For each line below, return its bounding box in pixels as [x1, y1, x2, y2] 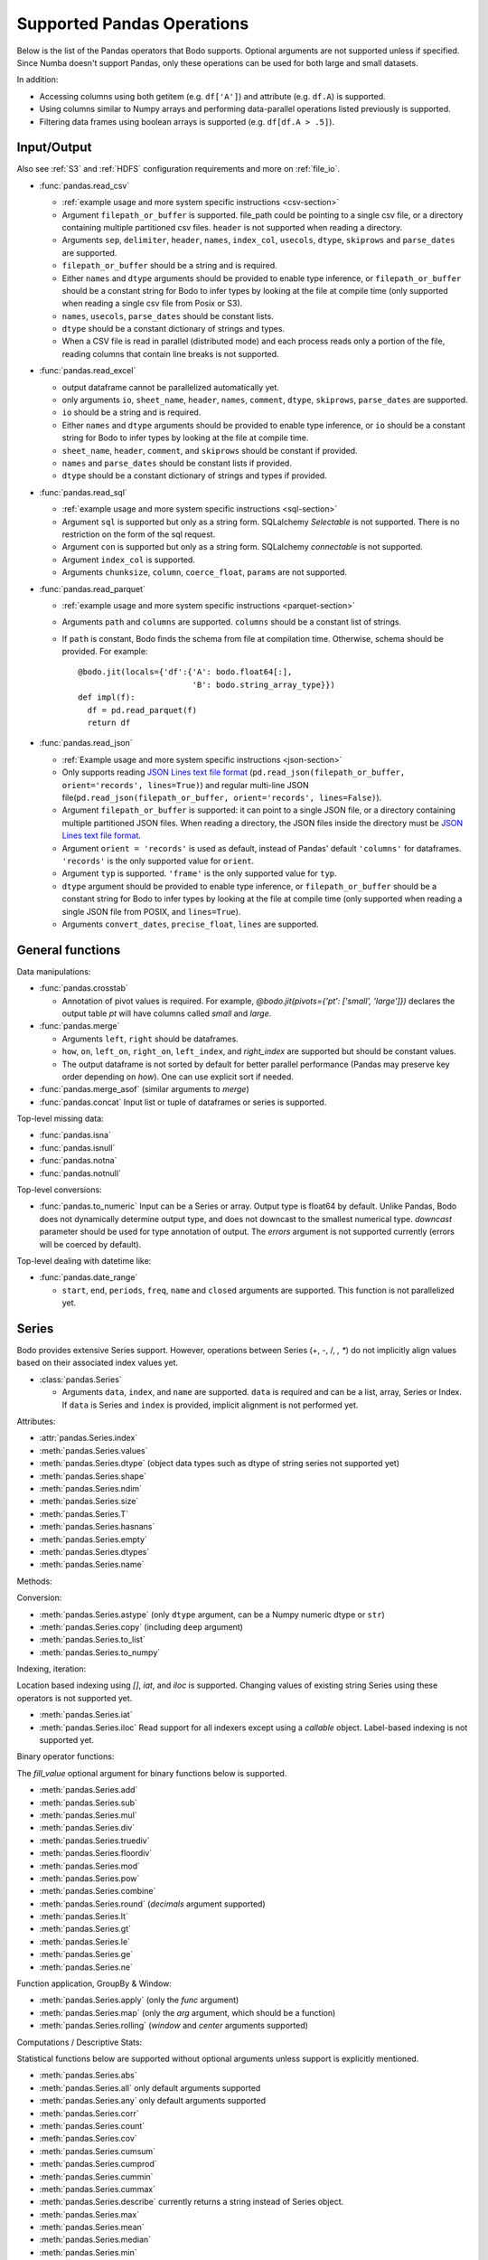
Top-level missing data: [16, 1113, 104, 1125]
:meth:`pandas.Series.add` [39, 1784, 138, 1795]
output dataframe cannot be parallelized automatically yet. [61, 381, 280, 392]
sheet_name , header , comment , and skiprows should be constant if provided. [61, 445, 358, 456]
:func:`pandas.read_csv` [39, 180, 130, 191]
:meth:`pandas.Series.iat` [39, 1709, 133, 1720]
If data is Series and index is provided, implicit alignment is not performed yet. [61, 1399, 359, 1410]
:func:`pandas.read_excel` [39, 365, 136, 376]
